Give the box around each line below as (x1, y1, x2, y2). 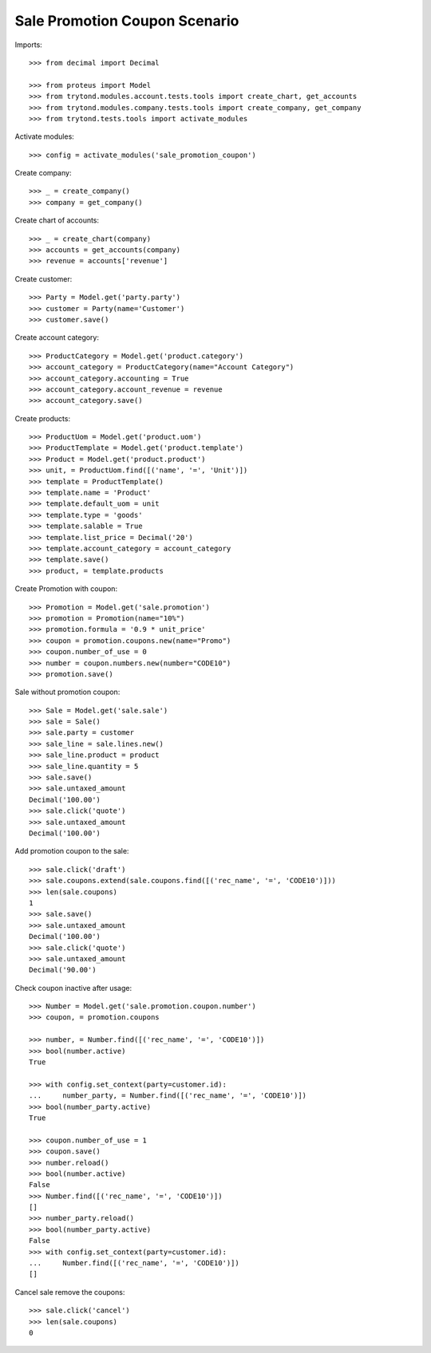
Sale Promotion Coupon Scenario (14, 12, 239, 30)
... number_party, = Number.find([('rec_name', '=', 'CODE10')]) (29, 1091, 307, 1100)
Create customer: (14, 274, 73, 283)
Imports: (14, 40, 43, 49)
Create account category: (14, 333, 100, 342)
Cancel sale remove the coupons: (14, 1287, 125, 1296)
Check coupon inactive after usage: (14, 983, 132, 992)
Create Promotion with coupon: (14, 584, 118, 594)
